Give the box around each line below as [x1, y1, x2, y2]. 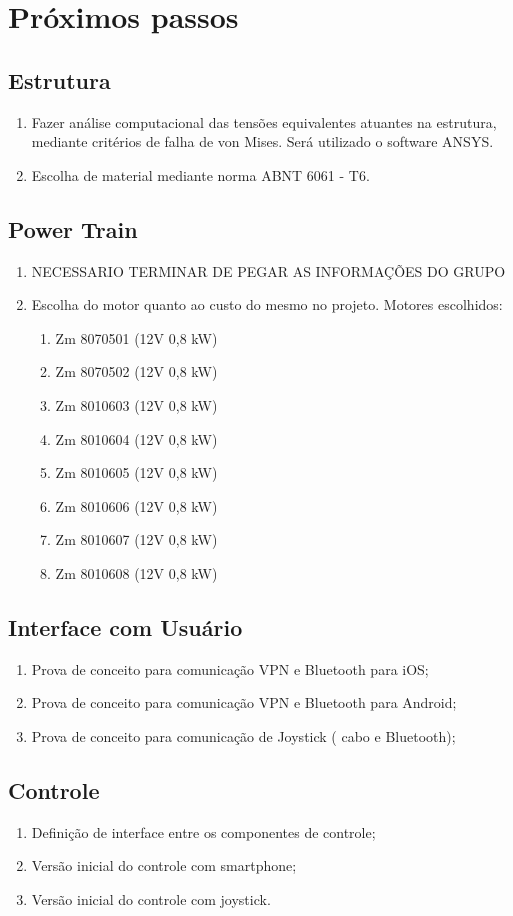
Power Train [8, 213, 138, 244]
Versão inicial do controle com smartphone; [31, 855, 297, 876]
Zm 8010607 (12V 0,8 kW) [55, 529, 218, 550]
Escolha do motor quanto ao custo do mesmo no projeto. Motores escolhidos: [31, 294, 503, 315]
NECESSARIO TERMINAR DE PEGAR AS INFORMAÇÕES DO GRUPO [31, 260, 506, 281]
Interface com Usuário [8, 611, 243, 642]
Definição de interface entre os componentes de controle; [31, 821, 376, 842]
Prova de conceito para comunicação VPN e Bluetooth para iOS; [31, 658, 429, 679]
